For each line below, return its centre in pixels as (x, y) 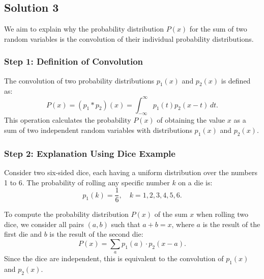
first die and (23, 234)
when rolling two (222, 214)
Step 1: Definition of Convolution (74, 61)
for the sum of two (218, 29)
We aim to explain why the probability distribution (84, 29)
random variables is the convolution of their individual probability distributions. (129, 38)
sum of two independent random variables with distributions (98, 130)
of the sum (171, 214)
